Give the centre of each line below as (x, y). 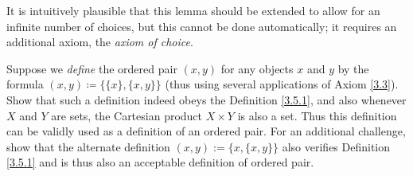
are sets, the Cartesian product (127, 115)
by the (353, 68)
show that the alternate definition (88, 146)
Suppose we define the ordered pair (92, 68)
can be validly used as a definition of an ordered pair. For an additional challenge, (206, 131)
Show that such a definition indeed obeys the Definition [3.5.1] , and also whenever (206, 99)
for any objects (257, 68)
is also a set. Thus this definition (317, 115)
